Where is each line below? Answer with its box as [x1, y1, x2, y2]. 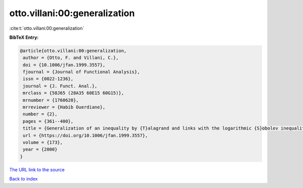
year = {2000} [23, 147, 58, 152]
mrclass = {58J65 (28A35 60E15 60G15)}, [23, 90, 124, 96]
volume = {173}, [23, 140, 63, 145]
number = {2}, [23, 111, 58, 117]
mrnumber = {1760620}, [23, 97, 79, 103]
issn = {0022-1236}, [23, 76, 74, 82]
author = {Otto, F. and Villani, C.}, [23, 55, 119, 60]
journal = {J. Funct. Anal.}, [23, 83, 98, 89]
